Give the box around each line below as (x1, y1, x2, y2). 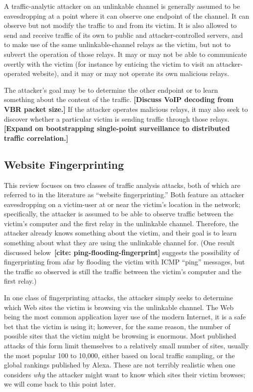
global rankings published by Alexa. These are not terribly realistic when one (4, 360, 235, 370)
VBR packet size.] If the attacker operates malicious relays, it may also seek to (4, 104, 248, 114)
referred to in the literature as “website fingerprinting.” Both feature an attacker (4, 189, 245, 200)
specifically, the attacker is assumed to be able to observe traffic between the (4, 209, 233, 219)
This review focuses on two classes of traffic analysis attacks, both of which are (4, 180, 240, 190)
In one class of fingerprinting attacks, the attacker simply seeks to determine (4, 292, 233, 303)
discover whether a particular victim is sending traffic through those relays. (4, 113, 230, 124)
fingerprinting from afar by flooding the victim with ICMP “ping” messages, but (4, 257, 245, 267)
